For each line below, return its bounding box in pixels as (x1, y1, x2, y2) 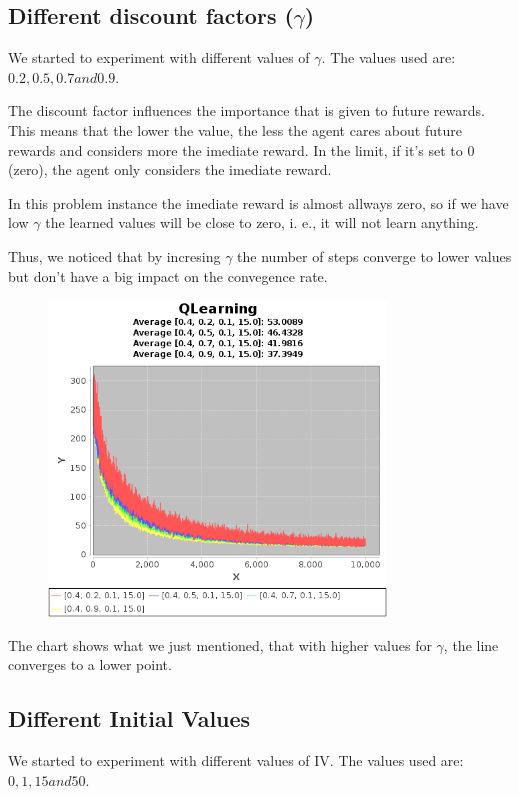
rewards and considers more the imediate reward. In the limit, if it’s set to (8, 139, 463, 160)
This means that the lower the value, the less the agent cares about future (8, 119, 462, 140)
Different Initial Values (8, 703, 251, 734)
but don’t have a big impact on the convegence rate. (8, 265, 328, 286)
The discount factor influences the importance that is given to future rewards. (8, 100, 485, 121)
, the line (443, 634, 499, 655)
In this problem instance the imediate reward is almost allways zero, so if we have (8, 192, 509, 213)
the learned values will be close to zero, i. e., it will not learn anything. (45, 212, 479, 233)
